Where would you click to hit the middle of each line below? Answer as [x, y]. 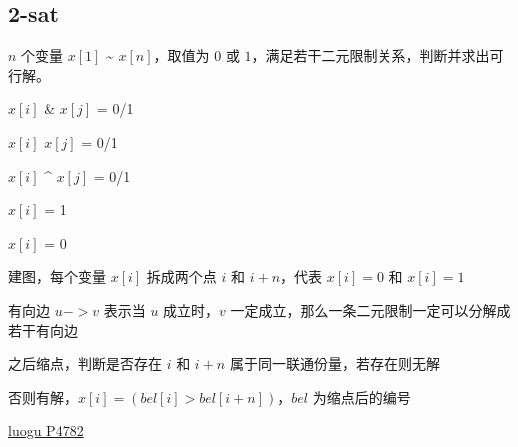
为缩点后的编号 [361, 396]
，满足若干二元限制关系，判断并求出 [370, 55]
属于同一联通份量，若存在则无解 [334, 363]
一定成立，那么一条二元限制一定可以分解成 [370, 309]
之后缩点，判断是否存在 [85, 363]
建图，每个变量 [57, 276]
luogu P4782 [46, 430]
